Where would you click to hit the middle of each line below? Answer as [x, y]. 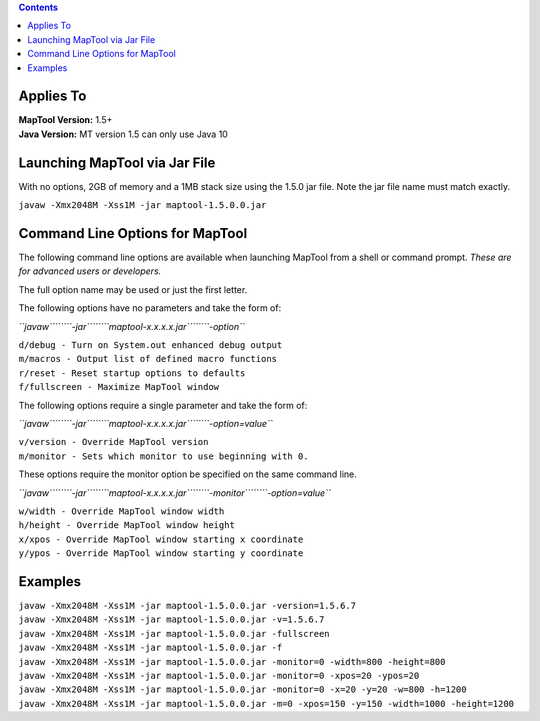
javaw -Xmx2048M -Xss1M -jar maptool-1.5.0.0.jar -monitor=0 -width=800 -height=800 [232, 661]
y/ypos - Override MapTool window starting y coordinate [161, 553]
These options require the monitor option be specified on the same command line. [187, 474]
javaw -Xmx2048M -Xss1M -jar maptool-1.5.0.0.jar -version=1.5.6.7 [187, 605]
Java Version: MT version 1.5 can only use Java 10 [123, 134]
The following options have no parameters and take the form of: [150, 308]
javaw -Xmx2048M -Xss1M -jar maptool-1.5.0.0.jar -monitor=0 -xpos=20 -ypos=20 [219, 675]
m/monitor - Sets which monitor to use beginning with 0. [163, 456]
